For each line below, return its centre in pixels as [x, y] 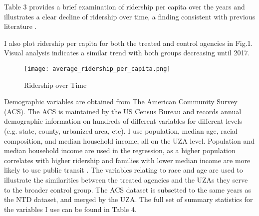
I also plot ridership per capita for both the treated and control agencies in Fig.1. [129, 43]
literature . [20, 26]
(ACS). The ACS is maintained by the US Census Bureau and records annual [123, 111]
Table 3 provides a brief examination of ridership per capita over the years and [125, 6]
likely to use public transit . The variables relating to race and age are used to [124, 170]
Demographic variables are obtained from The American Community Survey [121, 102]
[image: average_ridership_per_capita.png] [97, 69]
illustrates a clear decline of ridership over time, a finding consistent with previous [130, 16]
